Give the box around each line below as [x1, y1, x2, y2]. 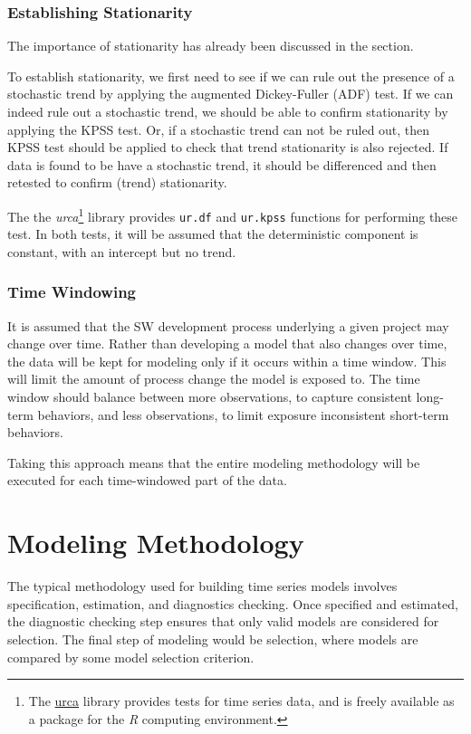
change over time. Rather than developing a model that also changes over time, [7, 334, 447, 353]
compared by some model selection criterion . [7, 647, 255, 666]
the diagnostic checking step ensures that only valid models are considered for [7, 612, 439, 631]
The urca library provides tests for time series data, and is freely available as [28, 691, 455, 710]
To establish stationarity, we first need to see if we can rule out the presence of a [7, 66, 455, 85]
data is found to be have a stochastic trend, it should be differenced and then [7, 155, 437, 174]
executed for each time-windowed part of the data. [7, 471, 287, 490]
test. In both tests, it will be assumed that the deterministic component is [7, 224, 418, 243]
